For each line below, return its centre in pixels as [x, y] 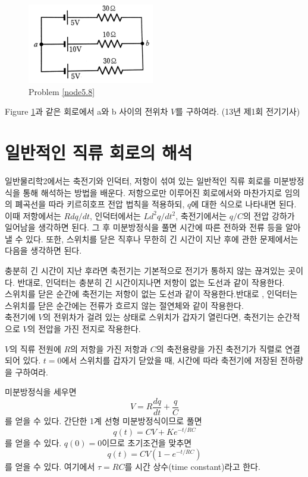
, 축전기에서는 [201, 215]
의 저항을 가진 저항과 [109, 348]
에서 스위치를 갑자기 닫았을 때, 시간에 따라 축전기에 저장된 [169, 360]
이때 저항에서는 [33, 215]
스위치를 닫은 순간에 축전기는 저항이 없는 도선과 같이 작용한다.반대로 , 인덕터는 [151, 294]
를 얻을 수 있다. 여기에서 [50, 467]
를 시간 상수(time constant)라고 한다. [192, 467]
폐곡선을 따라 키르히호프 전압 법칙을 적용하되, [100, 204]
